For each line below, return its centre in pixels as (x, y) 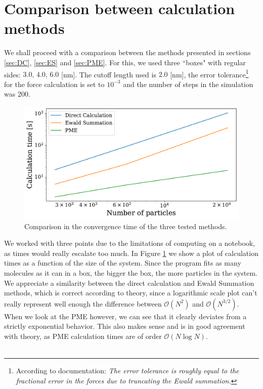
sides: (12, 74)
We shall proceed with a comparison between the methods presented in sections (127, 52)
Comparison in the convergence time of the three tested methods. (126, 226)
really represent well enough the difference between (83, 303)
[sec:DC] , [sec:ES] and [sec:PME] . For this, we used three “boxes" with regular (125, 62)
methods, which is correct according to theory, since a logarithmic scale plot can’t (131, 293)
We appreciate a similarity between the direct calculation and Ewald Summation (129, 283)
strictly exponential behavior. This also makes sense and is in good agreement (125, 326)
